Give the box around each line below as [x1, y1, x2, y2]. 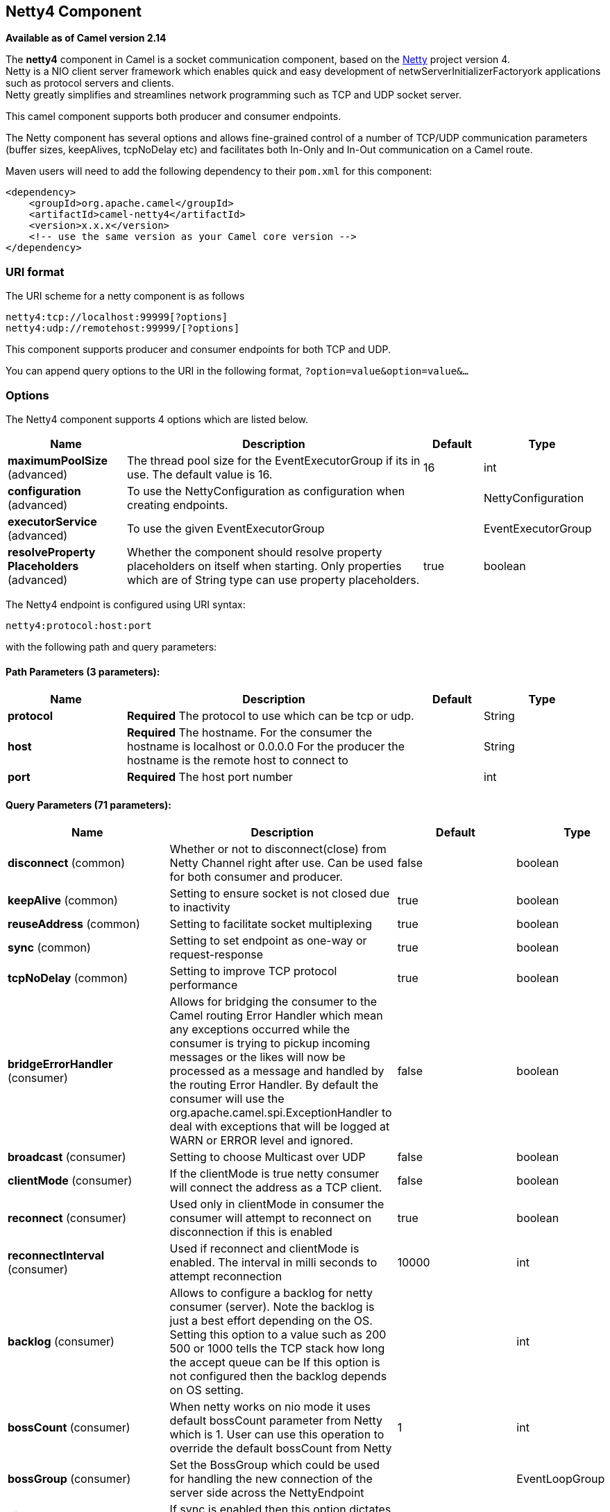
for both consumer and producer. [169, 870, 343, 884]
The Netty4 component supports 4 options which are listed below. [6, 413, 308, 425]
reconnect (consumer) [8, 1211, 127, 1226]
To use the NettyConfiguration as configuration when [127, 483, 405, 498]
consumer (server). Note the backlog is [169, 1300, 375, 1314]
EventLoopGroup [516, 1472, 605, 1486]
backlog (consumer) [8, 1334, 115, 1349]
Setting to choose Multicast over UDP [169, 1150, 366, 1165]
